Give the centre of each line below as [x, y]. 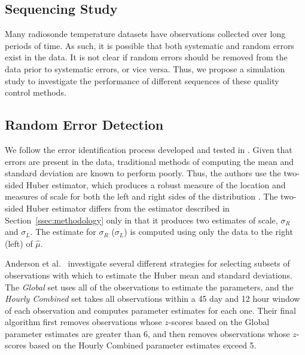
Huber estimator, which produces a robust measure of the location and [156, 184]
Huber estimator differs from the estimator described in [128, 208]
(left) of [19, 243]
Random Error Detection [84, 125]
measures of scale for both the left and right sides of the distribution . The [141, 196]
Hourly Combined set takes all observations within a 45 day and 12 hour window [152, 299]
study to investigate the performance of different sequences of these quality [142, 80]
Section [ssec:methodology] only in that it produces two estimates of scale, [141, 220]
